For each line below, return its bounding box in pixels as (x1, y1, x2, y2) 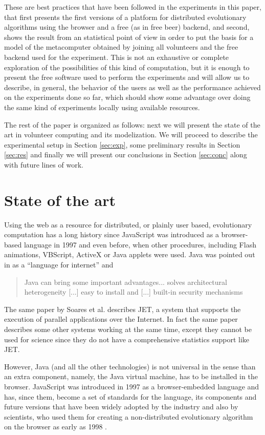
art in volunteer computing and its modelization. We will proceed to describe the (4, 129, 258, 140)
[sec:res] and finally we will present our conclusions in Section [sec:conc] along (4, 149, 247, 160)
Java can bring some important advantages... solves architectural (24, 276, 227, 287)
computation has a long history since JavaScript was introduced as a (4, 229, 219, 240)
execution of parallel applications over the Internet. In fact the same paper (4, 314, 238, 324)
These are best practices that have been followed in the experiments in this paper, (4, 2, 261, 12)
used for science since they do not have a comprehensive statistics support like (4, 334, 250, 344)
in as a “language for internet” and (4, 259, 114, 270)
